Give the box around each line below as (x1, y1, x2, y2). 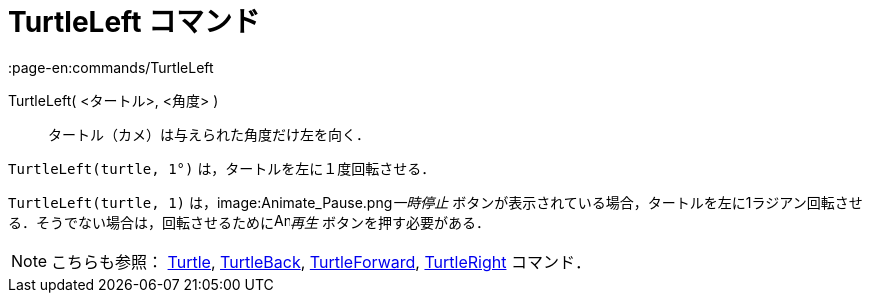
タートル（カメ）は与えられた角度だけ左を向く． (48, 125, 370, 143)
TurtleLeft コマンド (8, 5, 261, 39)
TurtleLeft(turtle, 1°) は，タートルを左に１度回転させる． (8, 159, 436, 177)
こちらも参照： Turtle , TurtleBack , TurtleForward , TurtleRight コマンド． (51, 251, 591, 272)
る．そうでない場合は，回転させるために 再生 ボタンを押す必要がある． (8, 213, 490, 231)
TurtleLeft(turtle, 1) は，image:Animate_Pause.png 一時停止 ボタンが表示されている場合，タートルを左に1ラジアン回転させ (8, 193, 863, 211)
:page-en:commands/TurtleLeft (8, 58, 214, 76)
